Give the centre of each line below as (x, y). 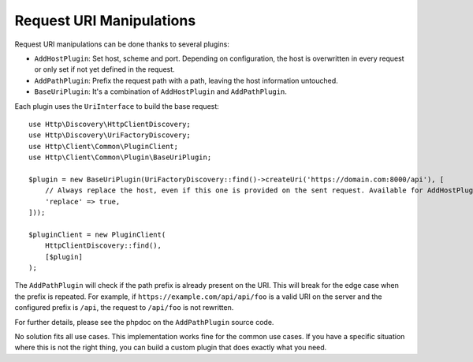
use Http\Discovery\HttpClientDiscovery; (110, 124)
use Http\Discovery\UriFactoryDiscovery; (110, 135)
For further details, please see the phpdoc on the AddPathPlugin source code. (144, 322)
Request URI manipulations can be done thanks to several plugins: (122, 44)
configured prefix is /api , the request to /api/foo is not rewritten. (124, 308)
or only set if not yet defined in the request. (104, 69)
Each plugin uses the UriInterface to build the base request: (117, 106)
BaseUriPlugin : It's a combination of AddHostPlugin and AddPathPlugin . (161, 91)
